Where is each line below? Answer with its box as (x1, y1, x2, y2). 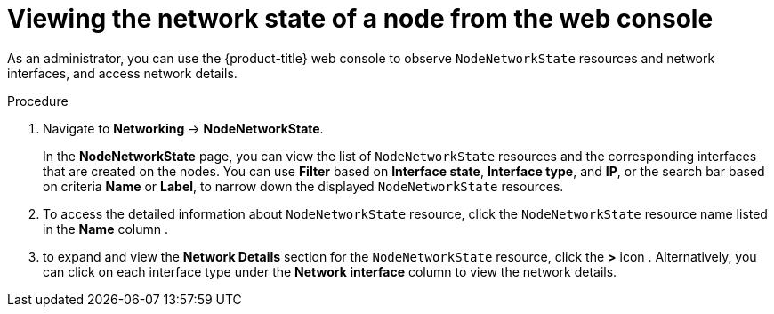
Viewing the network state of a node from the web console (7, 4, 714, 34)
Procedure (7, 93, 69, 109)
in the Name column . (43, 221, 168, 237)
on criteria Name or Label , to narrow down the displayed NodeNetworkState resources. (43, 178, 564, 194)
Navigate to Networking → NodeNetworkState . (43, 120, 324, 136)
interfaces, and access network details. (7, 65, 238, 81)
